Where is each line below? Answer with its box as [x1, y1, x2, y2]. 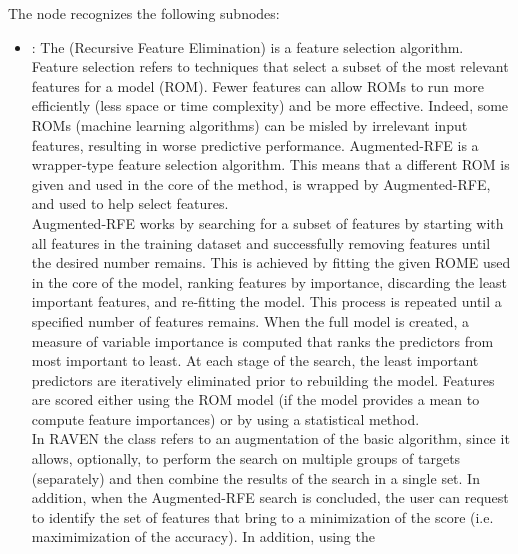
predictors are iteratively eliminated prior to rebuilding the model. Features [31, 369, 495, 390]
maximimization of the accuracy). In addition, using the [31, 526, 375, 547]
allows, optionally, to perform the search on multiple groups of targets [31, 448, 461, 469]
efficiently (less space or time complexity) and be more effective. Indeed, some [31, 95, 509, 116]
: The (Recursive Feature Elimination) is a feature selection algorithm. [31, 36, 464, 57]
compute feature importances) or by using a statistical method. [31, 408, 420, 429]
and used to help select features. [31, 193, 229, 214]
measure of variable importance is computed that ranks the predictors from [31, 330, 494, 351]
